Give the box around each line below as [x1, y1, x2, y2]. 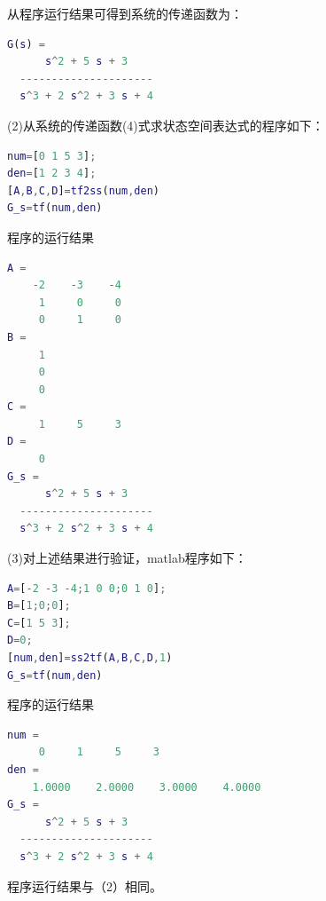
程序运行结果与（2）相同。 [7, 876, 162, 895]
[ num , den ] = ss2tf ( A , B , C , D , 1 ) [7, 652, 173, 664]
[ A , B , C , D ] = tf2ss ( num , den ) [7, 184, 159, 197]
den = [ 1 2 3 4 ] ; [7, 167, 97, 180]
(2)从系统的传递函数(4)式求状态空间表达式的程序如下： [7, 115, 324, 134]
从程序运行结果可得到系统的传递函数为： [7, 4, 243, 22]
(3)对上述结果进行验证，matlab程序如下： [7, 549, 247, 567]
